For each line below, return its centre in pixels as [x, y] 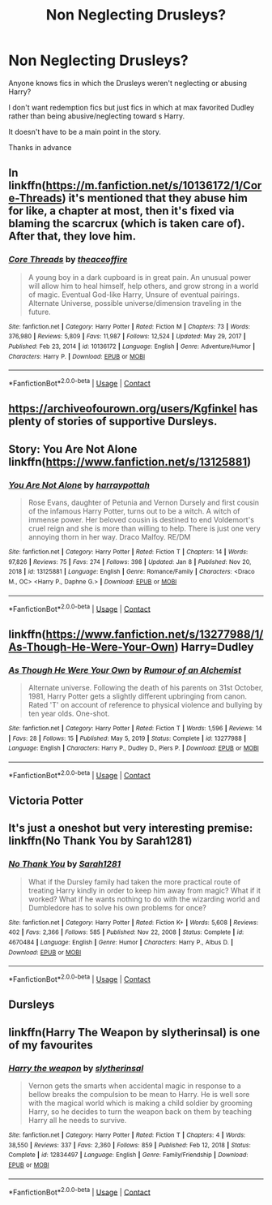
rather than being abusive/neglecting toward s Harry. [97, 116]
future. [39, 312]
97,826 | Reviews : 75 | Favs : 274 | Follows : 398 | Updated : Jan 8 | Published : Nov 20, [130, 562]
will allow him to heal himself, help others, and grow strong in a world [143, 286]
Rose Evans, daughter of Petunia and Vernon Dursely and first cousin [144, 502]
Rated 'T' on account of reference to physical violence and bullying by [145, 704]
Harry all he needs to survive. [77, 1121]
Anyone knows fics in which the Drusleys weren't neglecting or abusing [128, 83]
